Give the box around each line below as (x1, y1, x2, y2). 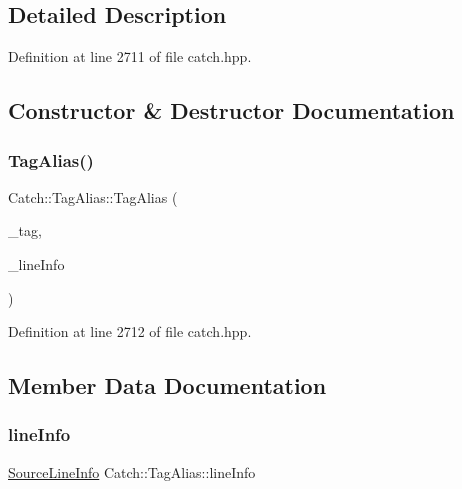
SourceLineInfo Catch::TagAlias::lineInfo (8, 461, 256, 482)
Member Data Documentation (8, 370, 327, 401)
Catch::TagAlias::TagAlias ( (8, 186, 178, 207)
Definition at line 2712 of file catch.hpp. (8, 321, 252, 342)
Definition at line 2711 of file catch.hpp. (8, 46, 252, 67)
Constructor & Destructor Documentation (8, 95, 455, 126)
